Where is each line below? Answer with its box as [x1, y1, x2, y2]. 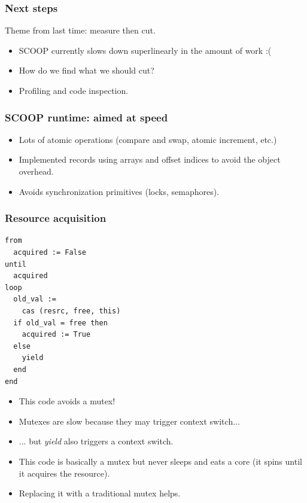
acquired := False [13, 248, 87, 257]
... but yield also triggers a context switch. [19, 435, 174, 447]
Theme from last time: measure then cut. [5, 24, 156, 36]
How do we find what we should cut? [19, 64, 154, 77]
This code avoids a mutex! [19, 395, 115, 407]
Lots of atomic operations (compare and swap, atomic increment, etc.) [19, 133, 277, 145]
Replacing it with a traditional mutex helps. [19, 487, 181, 499]
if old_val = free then [13, 318, 108, 327]
